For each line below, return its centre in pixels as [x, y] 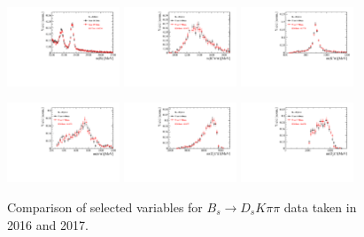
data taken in [320, 206]
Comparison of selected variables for [105, 206]
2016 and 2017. [48, 224]
